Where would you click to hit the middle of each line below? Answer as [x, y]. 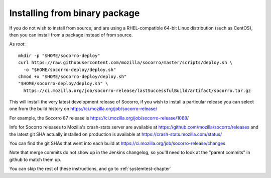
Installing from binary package [75, 13]
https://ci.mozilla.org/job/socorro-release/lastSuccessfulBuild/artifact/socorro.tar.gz [137, 90]
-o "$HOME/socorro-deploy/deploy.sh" [70, 69]
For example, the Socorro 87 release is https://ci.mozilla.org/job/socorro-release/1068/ [99, 118]
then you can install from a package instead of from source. [71, 34]
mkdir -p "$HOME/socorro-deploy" [59, 55]
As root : [18, 44]
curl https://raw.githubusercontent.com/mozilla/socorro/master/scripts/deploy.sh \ [125, 63]
